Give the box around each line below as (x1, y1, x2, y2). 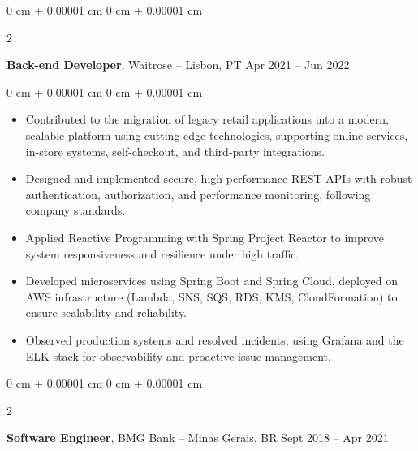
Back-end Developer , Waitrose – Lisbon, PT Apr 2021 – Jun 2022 (6, 56, 350, 73)
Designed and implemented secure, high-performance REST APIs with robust (25, 170, 412, 187)
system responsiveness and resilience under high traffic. (25, 245, 299, 262)
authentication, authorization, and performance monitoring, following (25, 185, 371, 202)
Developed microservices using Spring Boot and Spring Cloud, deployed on (25, 272, 398, 289)
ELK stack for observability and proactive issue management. (25, 347, 331, 364)
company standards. (25, 202, 126, 219)
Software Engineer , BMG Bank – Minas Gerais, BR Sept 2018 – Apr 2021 (6, 429, 389, 446)
